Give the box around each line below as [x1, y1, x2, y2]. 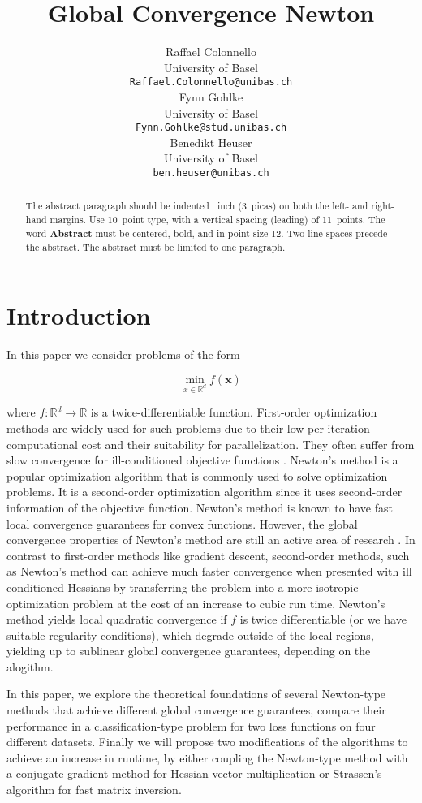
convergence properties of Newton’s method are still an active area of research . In [6, 531, 416, 548]
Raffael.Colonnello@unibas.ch [129, 76, 293, 89]
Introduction [6, 299, 151, 332]
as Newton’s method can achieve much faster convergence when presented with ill [6, 563, 412, 580]
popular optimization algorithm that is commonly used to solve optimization [6, 467, 388, 484]
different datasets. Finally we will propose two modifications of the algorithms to [6, 733, 408, 750]
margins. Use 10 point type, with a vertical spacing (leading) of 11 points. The [50, 213, 385, 227]
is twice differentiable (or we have [239, 611, 407, 628]
